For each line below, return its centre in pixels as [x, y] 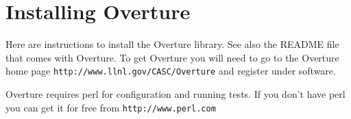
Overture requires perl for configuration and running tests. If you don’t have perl [175, 93]
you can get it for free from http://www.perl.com [111, 107]
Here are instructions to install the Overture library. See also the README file [172, 44]
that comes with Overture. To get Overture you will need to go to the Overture [172, 57]
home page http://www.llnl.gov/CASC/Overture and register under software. [171, 71]
